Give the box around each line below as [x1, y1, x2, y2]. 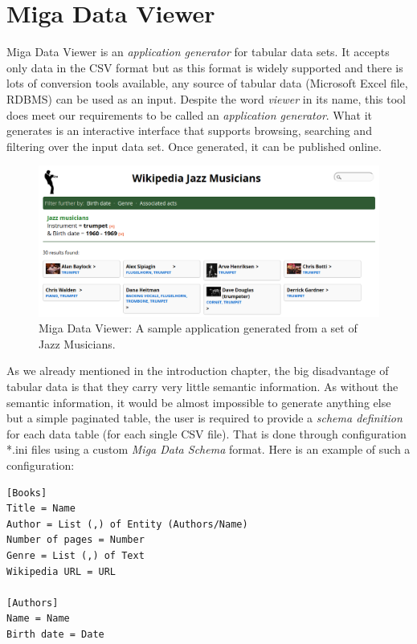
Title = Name [6, 503, 76, 515]
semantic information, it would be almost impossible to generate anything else [6, 393, 391, 410]
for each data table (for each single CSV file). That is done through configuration [6, 425, 407, 442]
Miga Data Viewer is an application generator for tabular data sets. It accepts [6, 43, 390, 60]
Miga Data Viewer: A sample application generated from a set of [39, 320, 358, 336]
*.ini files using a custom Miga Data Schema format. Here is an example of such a [6, 441, 411, 458]
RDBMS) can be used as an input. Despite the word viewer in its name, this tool [6, 90, 406, 107]
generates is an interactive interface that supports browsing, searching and [6, 122, 372, 139]
